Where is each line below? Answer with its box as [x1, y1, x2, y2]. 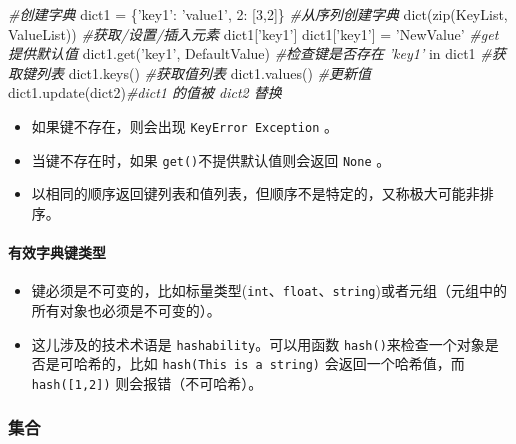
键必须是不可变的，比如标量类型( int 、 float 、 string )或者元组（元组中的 [31, 280, 507, 301]
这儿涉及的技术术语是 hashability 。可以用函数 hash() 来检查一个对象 [31, 333, 485, 354]
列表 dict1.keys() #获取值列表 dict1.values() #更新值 [35, 62, 371, 83]
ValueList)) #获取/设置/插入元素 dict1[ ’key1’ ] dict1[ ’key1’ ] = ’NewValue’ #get [8, 23, 499, 44]
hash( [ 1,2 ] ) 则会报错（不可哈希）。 [31, 372, 263, 393]
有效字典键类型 [8, 242, 106, 263]
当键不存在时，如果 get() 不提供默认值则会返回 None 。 [31, 149, 391, 170]
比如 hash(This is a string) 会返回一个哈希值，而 [129, 353, 465, 374]
